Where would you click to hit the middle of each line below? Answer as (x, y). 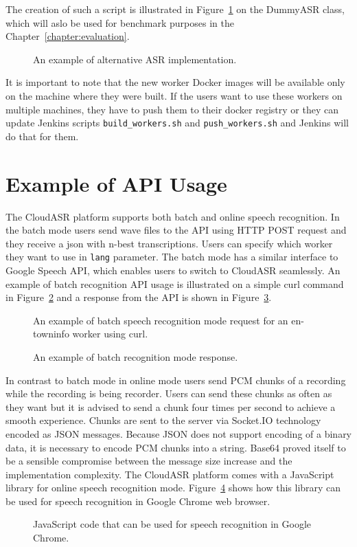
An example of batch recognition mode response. (136, 356)
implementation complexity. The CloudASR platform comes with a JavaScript (170, 474)
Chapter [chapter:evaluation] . (68, 36)
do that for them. (42, 136)
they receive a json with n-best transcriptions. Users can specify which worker (169, 243)
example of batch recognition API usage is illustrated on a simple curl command (175, 283)
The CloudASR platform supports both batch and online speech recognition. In (173, 216)
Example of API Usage (116, 183)
